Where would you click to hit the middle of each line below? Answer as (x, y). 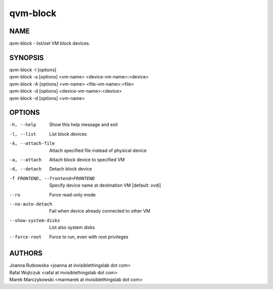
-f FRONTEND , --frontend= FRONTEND (52, 178)
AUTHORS (26, 253)
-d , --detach (26, 169)
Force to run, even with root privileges (89, 237)
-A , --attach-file (32, 143)
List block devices (68, 134)
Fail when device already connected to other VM (100, 211)
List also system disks (72, 227)
